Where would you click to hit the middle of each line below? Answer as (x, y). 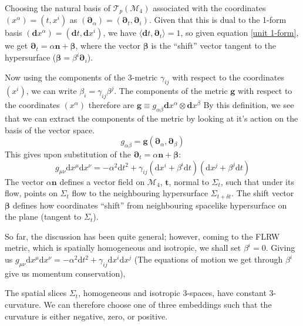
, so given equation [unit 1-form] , (240, 33)
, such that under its (257, 181)
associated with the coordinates (209, 8)
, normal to (189, 181)
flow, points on (31, 193)
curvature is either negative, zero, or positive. (86, 316)
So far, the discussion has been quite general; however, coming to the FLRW (142, 236)
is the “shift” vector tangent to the (213, 46)
